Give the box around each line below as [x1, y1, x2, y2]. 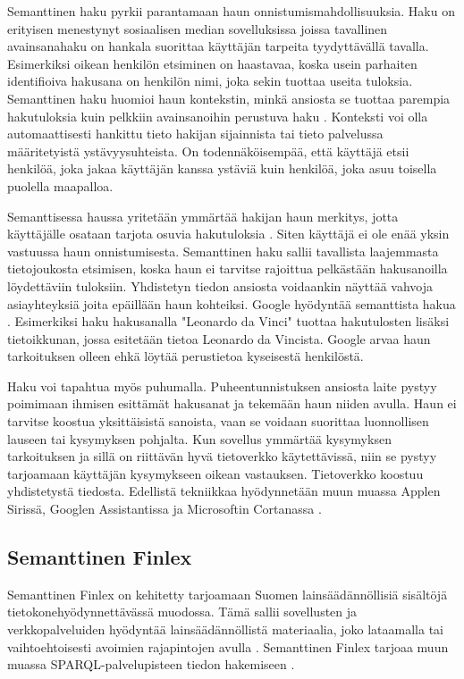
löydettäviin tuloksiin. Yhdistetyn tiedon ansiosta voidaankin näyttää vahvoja [7, 276, 433, 295]
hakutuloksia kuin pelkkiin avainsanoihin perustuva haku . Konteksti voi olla [7, 106, 428, 125]
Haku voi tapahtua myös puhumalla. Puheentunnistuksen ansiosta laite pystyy [7, 376, 437, 395]
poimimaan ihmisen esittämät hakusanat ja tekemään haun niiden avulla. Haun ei [7, 394, 457, 413]
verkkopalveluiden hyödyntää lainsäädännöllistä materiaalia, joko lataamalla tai [7, 620, 443, 639]
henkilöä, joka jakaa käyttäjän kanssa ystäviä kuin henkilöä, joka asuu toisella [7, 159, 437, 178]
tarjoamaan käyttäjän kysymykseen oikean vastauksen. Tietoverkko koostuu [7, 464, 424, 482]
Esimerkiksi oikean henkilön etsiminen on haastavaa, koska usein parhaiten [7, 54, 418, 72]
